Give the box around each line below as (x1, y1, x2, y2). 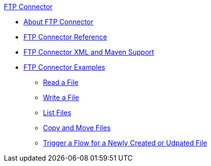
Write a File (43, 93, 79, 102)
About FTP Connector (23, 18, 94, 26)
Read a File (43, 78, 79, 86)
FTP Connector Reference (23, 33, 107, 41)
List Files (43, 108, 71, 117)
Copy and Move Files (43, 124, 111, 132)
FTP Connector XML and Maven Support (23, 48, 154, 56)
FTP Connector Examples (23, 63, 105, 71)
